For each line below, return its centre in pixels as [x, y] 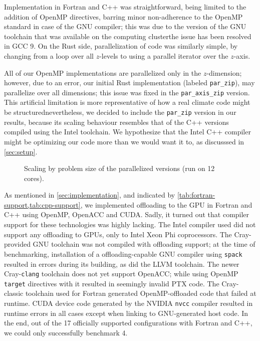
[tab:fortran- [196, 195]
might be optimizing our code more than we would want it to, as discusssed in [124, 141]
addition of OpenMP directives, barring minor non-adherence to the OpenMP [123, 16]
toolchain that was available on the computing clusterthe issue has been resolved [128, 36]
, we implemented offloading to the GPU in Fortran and [166, 204]
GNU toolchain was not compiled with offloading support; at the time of [144, 244]
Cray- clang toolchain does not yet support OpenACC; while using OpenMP [121, 274]
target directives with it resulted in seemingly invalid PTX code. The [112, 283]
